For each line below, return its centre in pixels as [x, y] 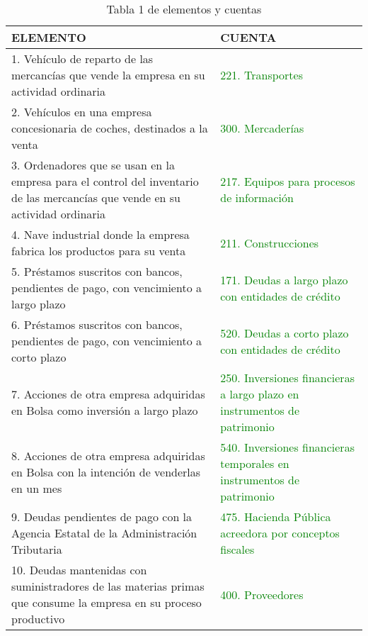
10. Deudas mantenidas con [79, 570]
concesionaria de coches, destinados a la [110, 128]
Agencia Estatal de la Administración [104, 533]
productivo [38, 619]
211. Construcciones [270, 242]
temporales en [255, 463]
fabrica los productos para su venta [99, 251]
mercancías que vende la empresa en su [108, 75]
